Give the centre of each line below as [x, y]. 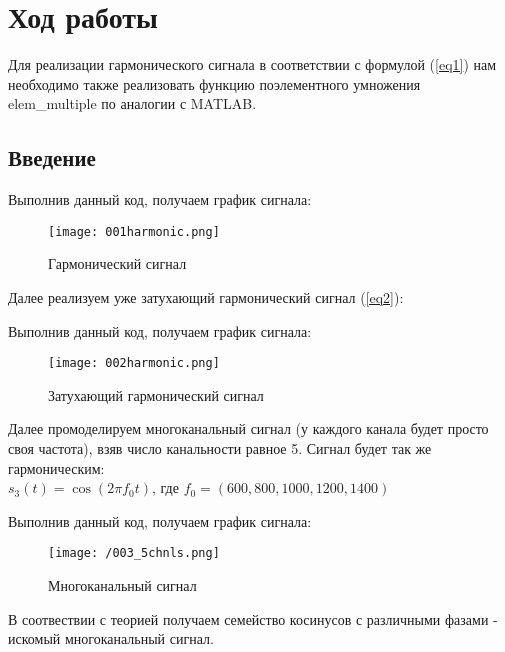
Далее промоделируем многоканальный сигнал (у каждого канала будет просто [248, 428]
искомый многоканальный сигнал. [111, 638]
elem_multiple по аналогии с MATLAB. [132, 103]
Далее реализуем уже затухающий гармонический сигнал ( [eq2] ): [206, 296]
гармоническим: [56, 467]
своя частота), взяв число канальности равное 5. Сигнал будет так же [220, 447]
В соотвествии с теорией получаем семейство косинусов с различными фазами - [253, 618]
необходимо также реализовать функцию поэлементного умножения [214, 83]
